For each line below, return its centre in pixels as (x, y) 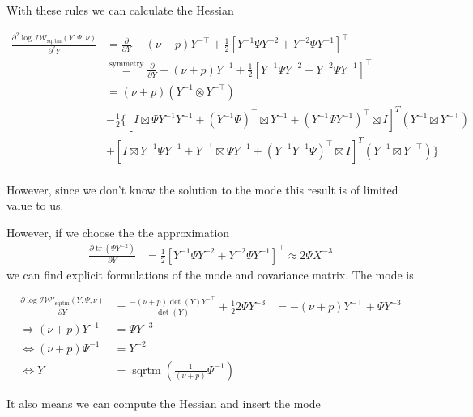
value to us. (35, 205)
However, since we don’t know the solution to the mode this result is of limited (202, 189)
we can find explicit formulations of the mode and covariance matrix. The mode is (210, 274)
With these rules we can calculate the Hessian (120, 10)
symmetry (126, 64)
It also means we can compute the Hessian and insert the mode (164, 403)
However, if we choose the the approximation (118, 232)
